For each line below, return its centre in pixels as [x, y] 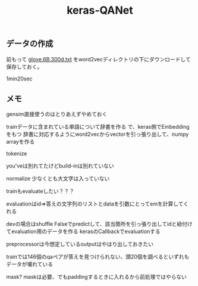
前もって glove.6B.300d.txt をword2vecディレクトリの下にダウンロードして [99, 59]
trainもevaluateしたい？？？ [40, 191]
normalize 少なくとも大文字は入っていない [58, 179]
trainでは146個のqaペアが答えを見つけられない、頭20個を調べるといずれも [98, 257]
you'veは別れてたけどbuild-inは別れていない [60, 166]
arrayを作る [21, 142]
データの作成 [30, 44]
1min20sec [19, 79]
